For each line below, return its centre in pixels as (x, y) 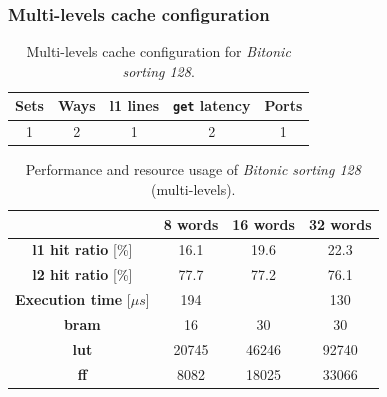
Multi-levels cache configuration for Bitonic (158, 51)
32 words (340, 223)
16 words (263, 223)
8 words (191, 223)
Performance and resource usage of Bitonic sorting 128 (193, 169)
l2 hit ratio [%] (82, 274)
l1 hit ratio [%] (82, 249)
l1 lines (134, 105)
